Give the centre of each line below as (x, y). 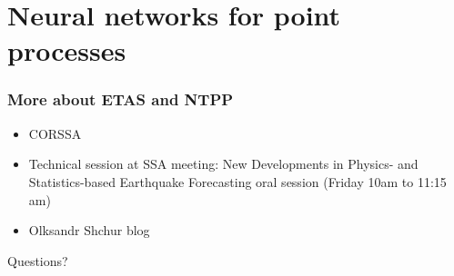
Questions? (38, 260)
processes (67, 50)
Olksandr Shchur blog (89, 230)
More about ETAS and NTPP (121, 99)
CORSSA (55, 133)
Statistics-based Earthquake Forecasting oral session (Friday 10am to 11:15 (237, 181)
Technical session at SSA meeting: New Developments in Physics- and (223, 164)
